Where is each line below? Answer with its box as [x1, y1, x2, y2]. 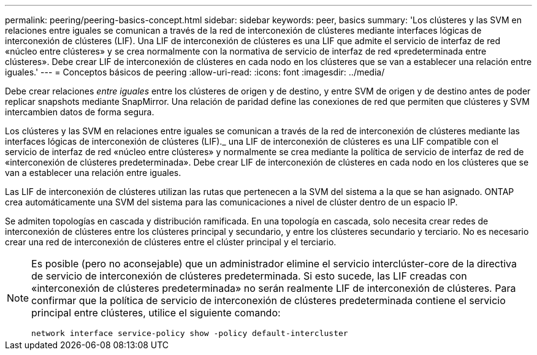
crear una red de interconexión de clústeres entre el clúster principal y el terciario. [5, 237, 337, 247]
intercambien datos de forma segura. [5, 107, 154, 117]
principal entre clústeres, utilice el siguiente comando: [31, 307, 281, 319]
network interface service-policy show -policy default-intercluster [31, 329, 348, 338]
